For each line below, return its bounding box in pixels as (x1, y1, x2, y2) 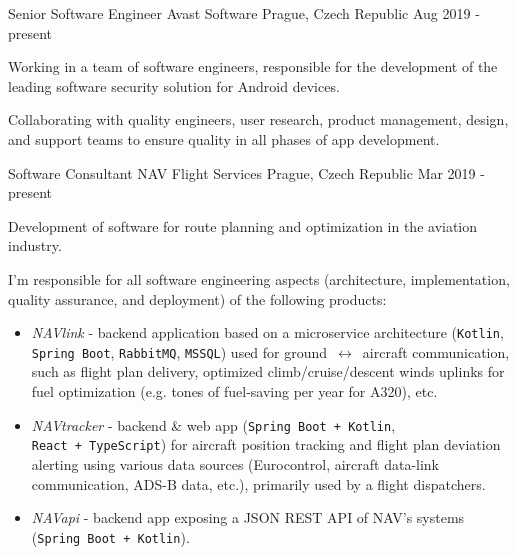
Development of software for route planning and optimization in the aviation (8, 215, 478, 236)
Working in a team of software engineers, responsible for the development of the (8, 56, 498, 77)
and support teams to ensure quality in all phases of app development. (8, 128, 440, 149)
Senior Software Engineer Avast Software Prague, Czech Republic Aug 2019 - (8, 3, 480, 23)
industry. (8, 235, 62, 256)
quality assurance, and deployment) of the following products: (8, 288, 387, 309)
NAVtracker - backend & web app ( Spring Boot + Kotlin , (31, 414, 396, 435)
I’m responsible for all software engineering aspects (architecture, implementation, (8, 268, 510, 289)
